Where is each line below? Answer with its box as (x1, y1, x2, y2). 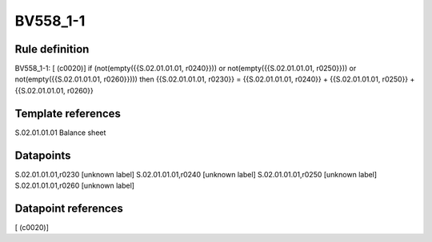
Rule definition (14, 42, 90, 56)
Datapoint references (14, 201, 124, 215)
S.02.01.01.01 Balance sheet (14, 128, 106, 137)
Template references (14, 106, 122, 120)
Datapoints (14, 149, 71, 162)
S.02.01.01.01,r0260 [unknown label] (14, 181, 135, 191)
